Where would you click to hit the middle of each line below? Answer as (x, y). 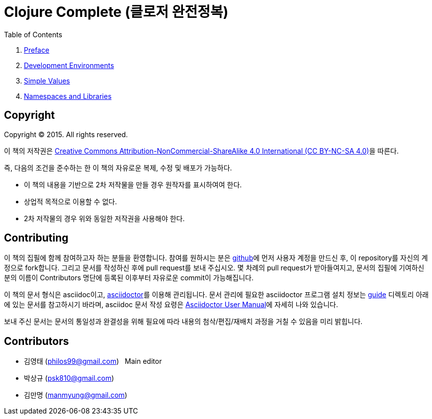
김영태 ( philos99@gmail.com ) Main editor (93, 361)
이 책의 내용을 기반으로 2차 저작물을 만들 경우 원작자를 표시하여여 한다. (133, 184)
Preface (37, 50)
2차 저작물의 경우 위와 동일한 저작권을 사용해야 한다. (104, 218)
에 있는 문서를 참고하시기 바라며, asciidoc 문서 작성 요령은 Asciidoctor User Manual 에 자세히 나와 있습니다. (171, 305)
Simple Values (47, 81)
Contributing (36, 238)
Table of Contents (33, 34)
